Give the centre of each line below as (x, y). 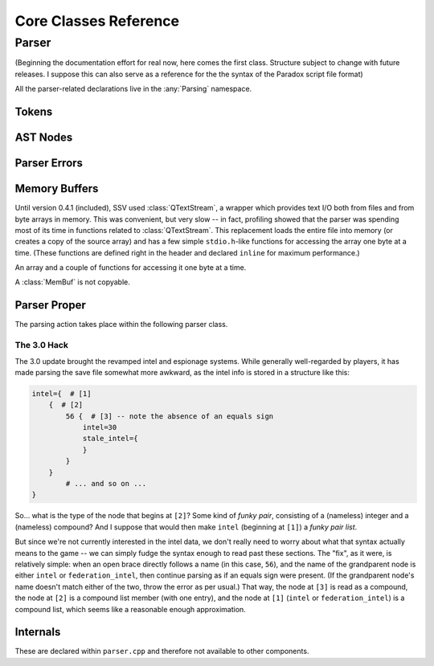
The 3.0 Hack (41, 345)
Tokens (34, 111)
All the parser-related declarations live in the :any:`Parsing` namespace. (133, 89)
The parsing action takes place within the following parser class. (121, 325)
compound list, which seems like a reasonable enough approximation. (131, 609)
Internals (38, 632)
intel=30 (100, 427)
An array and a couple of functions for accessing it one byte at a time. (131, 268)
